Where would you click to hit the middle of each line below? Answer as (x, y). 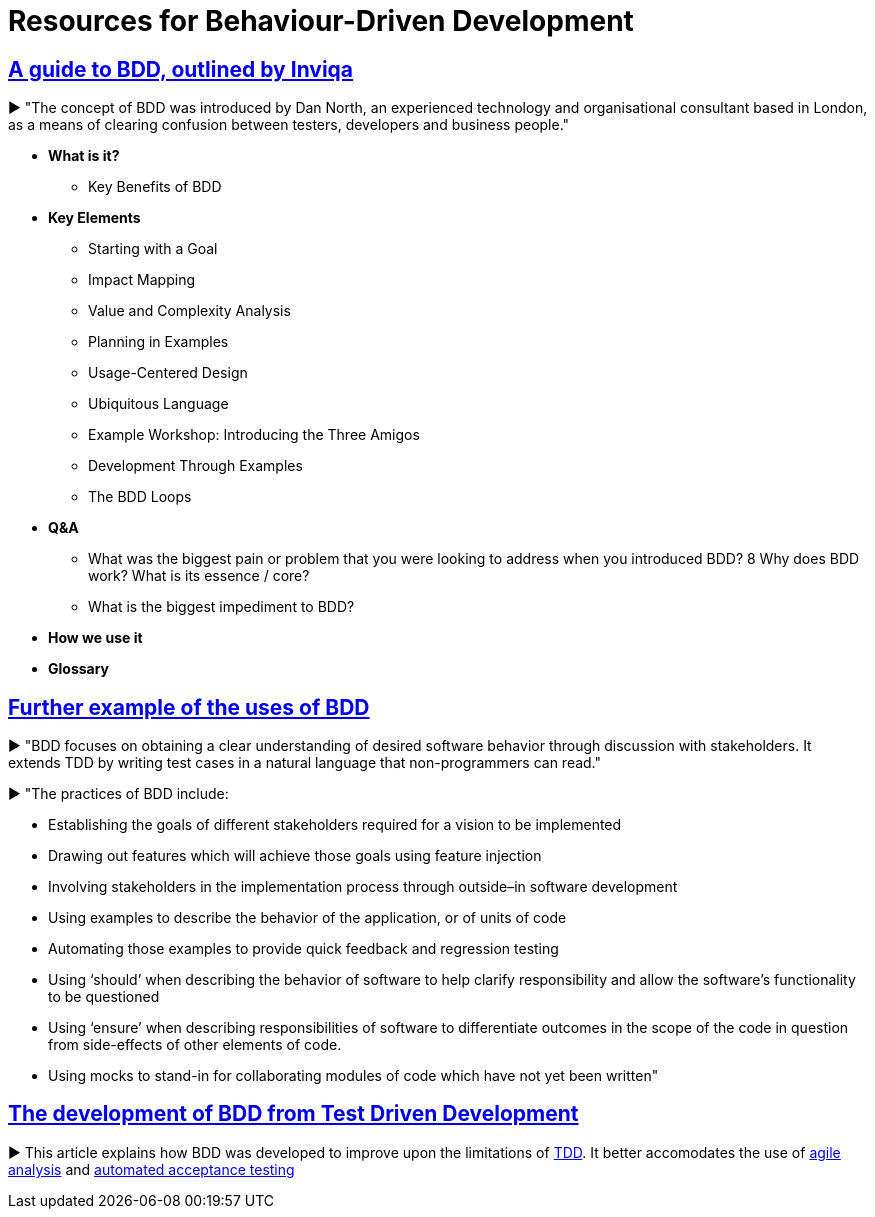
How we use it (95, 638)
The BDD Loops (140, 497)
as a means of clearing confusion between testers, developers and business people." (289, 125)
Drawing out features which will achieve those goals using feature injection (295, 856)
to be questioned (104, 997)
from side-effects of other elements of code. (195, 1045)
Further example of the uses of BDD (189, 707)
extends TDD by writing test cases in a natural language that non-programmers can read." (305, 763)
